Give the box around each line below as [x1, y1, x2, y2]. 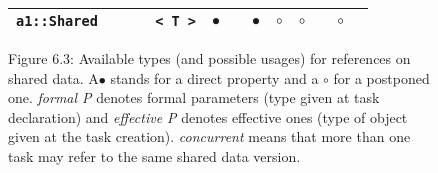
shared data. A [8, 67, 99, 88]
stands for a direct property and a [110, 67, 319, 88]
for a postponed [333, 67, 430, 88]
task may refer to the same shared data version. [8, 145, 301, 166]
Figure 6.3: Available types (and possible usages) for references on [8, 48, 411, 68]
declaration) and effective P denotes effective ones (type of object [8, 106, 408, 127]
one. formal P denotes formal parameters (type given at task [8, 87, 380, 108]
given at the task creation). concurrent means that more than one [8, 126, 411, 147]
